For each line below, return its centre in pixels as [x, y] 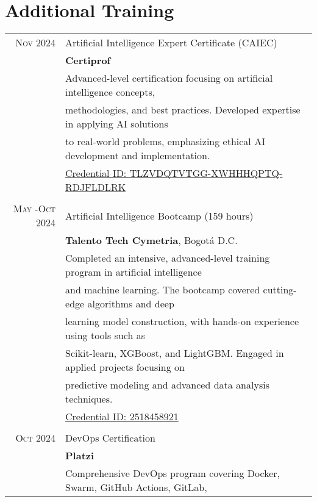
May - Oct [34, 209]
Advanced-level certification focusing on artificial [169, 78]
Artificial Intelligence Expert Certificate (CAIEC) [171, 43]
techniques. [89, 399]
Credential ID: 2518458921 [122, 417]
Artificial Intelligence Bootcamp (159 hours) [159, 215]
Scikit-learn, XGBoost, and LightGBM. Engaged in [175, 353]
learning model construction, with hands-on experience [182, 321]
